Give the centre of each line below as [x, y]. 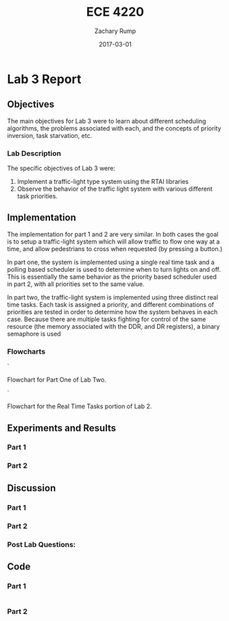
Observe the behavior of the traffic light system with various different [114, 189]
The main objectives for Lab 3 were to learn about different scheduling [107, 121]
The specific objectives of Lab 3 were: [61, 168]
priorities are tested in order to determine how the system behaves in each [112, 312]
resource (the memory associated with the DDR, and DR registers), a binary [113, 326]
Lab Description [34, 153]
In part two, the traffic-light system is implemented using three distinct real [112, 297]
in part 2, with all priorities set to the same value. [76, 284]
